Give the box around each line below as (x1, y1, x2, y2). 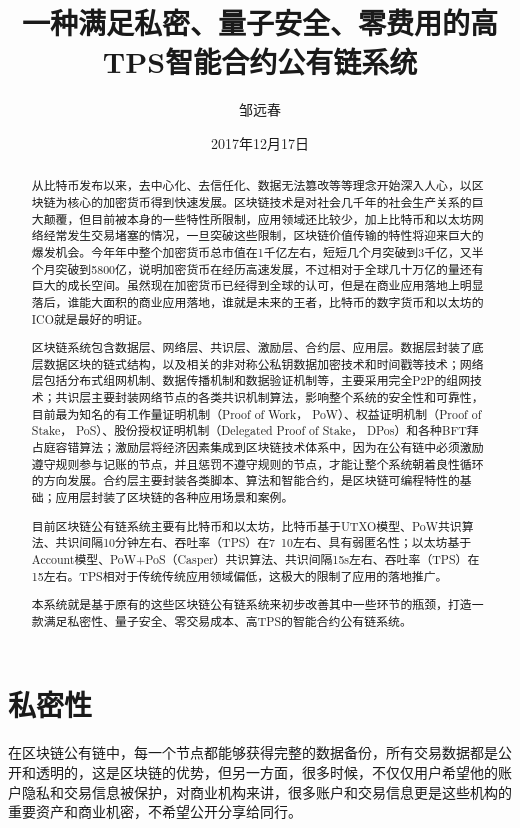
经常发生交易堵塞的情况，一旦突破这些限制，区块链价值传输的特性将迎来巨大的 (43, 227, 484, 244)
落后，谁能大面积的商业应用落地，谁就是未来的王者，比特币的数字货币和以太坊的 (31, 293, 484, 310)
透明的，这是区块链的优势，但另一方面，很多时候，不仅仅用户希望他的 (35, 761, 498, 782)
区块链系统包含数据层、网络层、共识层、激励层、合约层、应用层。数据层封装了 (31, 339, 472, 356)
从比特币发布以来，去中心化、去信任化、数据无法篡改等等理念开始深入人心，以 (31, 177, 472, 194)
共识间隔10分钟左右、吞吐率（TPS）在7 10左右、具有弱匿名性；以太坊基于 (55, 534, 472, 551)
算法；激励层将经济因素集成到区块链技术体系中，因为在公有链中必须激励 (79, 439, 484, 456)
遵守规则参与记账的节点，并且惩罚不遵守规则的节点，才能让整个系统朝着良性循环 (31, 455, 484, 472)
